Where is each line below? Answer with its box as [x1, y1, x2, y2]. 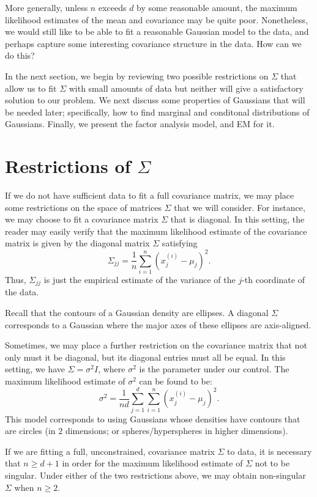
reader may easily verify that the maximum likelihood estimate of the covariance [5, 224, 307, 237]
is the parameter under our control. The [139, 363, 289, 375]
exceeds [98, 1, 127, 13]
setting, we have [5, 363, 65, 375]
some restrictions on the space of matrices [5, 201, 162, 213]
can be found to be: [139, 374, 212, 387]
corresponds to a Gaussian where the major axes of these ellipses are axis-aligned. [5, 318, 311, 331]
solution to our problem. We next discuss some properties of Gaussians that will [5, 94, 305, 106]
